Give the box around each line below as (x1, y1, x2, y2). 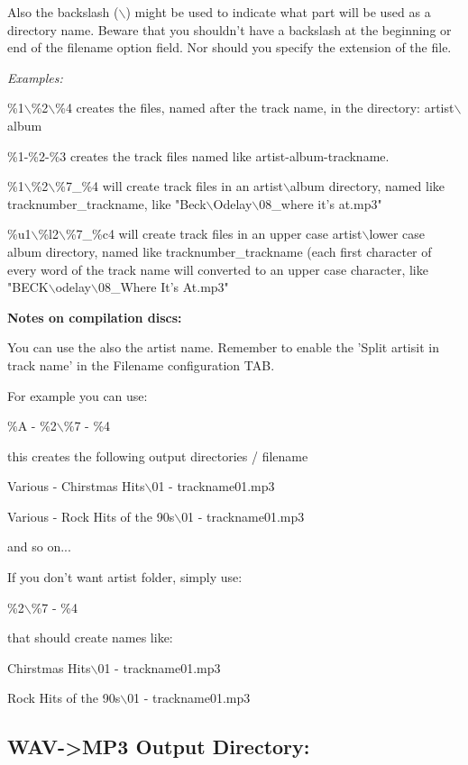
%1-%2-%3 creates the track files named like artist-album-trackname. (7, 146, 390, 165)
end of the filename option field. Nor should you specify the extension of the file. (7, 38, 452, 57)
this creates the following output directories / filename (7, 446, 308, 465)
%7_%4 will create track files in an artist (55, 177, 283, 196)
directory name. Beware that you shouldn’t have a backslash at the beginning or (7, 20, 452, 39)
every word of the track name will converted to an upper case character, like (7, 260, 428, 278)
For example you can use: (7, 386, 148, 405)
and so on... (7, 537, 71, 556)
